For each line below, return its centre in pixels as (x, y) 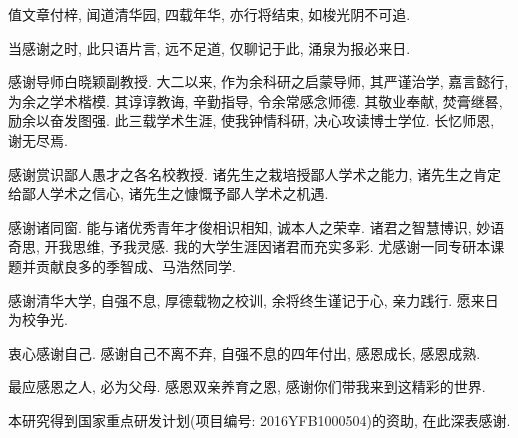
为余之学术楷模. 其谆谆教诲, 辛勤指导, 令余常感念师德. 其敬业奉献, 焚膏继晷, (255, 100)
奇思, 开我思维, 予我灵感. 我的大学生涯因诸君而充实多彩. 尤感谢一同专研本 (249, 246)
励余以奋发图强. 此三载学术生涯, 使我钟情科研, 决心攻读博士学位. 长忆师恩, (251, 120)
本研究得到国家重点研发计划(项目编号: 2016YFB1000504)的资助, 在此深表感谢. (259, 419)
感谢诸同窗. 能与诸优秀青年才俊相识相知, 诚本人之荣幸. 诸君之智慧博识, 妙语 (256, 226)
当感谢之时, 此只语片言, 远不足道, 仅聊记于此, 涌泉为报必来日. (209, 47)
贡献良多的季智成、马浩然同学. (135, 265)
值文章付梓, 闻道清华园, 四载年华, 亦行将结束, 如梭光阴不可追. (209, 14)
